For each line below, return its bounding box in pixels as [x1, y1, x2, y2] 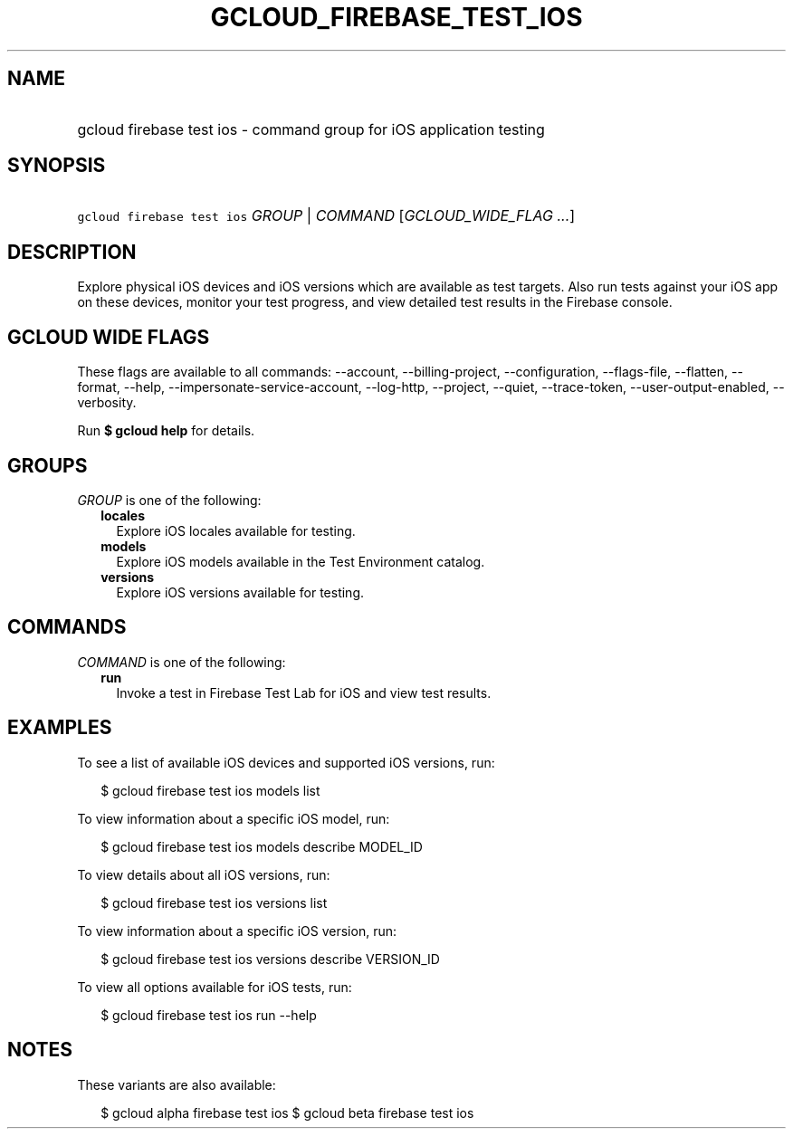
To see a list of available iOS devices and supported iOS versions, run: [77, 754, 495, 770]
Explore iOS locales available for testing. [116, 522, 356, 539]
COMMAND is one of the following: [77, 654, 286, 670]
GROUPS [7, 453, 88, 477]
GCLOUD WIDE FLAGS [7, 325, 210, 348]
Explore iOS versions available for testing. [116, 584, 365, 600]
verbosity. [77, 395, 137, 411]
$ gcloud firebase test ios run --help [100, 1007, 317, 1023]
